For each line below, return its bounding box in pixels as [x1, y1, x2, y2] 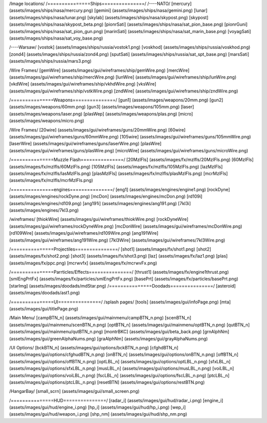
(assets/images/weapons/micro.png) [9, 118, 85, 124]
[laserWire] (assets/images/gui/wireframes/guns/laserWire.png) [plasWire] [9, 141, 162, 147]
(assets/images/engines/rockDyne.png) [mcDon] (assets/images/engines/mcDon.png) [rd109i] [9, 193, 203, 200]
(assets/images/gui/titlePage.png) [9, 306, 79, 312]
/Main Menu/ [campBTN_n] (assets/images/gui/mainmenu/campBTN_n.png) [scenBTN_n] [9, 315, 191, 321]
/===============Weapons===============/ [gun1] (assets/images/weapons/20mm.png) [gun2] [9, 97, 223, 103]
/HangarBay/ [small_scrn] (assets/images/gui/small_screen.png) [9, 388, 140, 394]
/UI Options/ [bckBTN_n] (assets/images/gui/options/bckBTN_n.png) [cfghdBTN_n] [9, 344, 178, 350]
